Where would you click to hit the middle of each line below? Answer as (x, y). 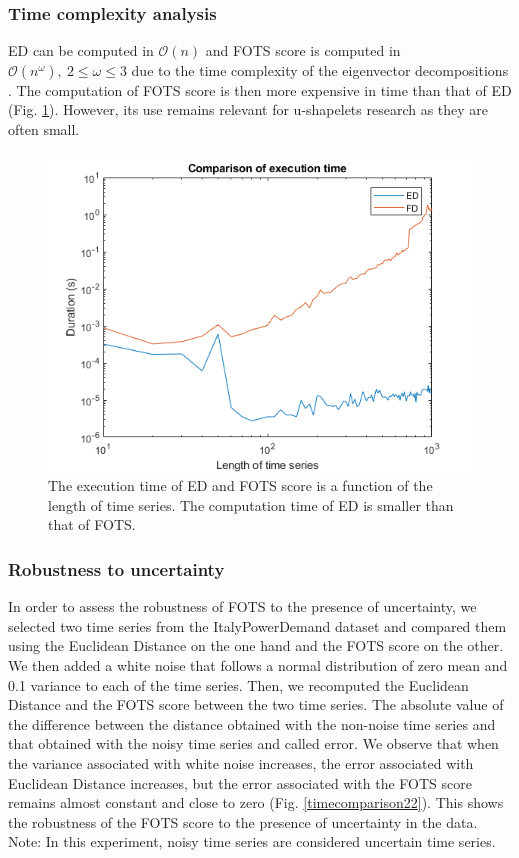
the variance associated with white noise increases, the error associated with (241, 762)
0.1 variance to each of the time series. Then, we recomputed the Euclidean (238, 684)
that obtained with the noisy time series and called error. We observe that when (253, 743)
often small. (44, 129)
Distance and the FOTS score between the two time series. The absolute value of (256, 704)
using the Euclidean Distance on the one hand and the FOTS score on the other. (256, 645)
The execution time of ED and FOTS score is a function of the (240, 485)
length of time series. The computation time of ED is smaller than (251, 504)
